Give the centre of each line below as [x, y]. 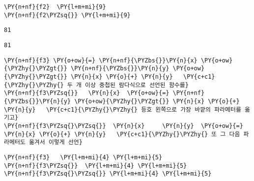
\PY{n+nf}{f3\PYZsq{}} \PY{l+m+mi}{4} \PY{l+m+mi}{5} [96, 166]
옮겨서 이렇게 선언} [56, 142]
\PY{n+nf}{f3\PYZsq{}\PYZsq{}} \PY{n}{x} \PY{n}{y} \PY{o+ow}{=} [124, 126]
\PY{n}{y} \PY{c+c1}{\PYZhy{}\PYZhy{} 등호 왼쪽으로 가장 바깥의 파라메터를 [123, 109]
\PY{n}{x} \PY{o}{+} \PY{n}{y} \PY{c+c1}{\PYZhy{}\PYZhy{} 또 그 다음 [122, 134]
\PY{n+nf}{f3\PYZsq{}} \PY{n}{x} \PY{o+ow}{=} [87, 93]
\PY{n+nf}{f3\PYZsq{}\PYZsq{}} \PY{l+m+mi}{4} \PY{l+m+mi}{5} [108, 174]
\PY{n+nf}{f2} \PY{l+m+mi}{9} [55, 7]
